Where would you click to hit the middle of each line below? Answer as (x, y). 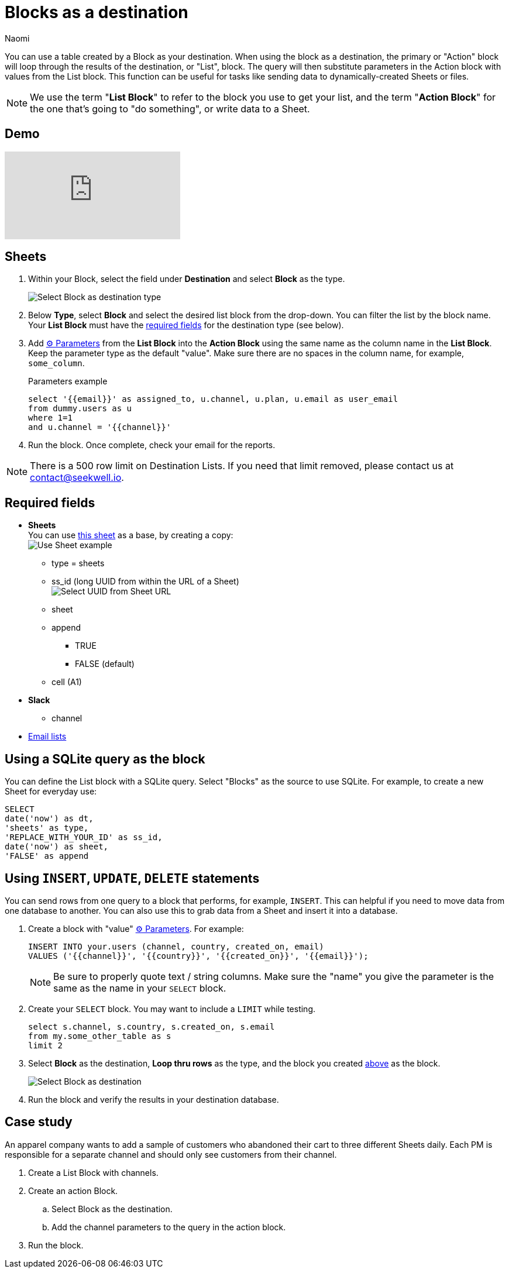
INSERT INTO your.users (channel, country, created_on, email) (176, 946)
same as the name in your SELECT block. (140, 988)
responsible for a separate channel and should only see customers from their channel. (171, 1154)
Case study (39, 1122)
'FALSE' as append (47, 856)
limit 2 (46, 1045)
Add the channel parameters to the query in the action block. (169, 1227)
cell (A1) (67, 682)
